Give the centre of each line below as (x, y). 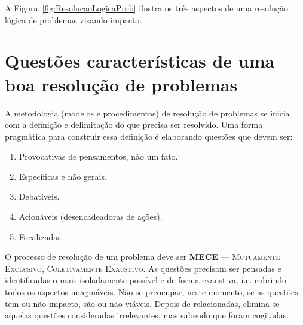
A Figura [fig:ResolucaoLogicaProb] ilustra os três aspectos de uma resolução (147, 8)
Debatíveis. (39, 196)
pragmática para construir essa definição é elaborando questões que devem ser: (149, 136)
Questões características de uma (140, 61)
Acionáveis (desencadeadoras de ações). (91, 217)
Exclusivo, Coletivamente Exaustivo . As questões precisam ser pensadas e (143, 268)
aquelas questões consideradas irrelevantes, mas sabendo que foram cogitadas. (147, 315)
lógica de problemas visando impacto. (74, 19)
